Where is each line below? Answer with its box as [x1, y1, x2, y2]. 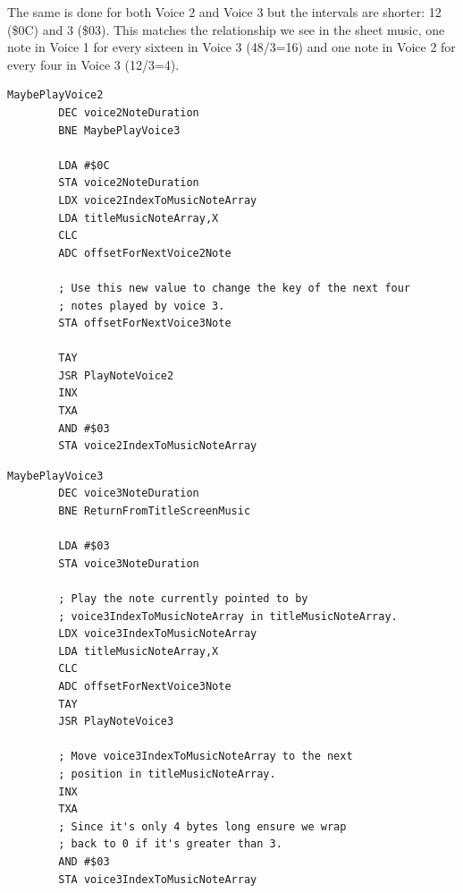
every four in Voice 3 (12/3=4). [7, 55, 180, 73]
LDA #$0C [58, 158, 110, 172]
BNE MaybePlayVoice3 [58, 123, 181, 137]
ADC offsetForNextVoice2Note [58, 246, 231, 259]
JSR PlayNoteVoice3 [58, 715, 174, 728]
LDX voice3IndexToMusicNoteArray [58, 627, 257, 641]
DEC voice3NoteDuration [58, 487, 199, 500]
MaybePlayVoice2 [7, 89, 104, 102]
